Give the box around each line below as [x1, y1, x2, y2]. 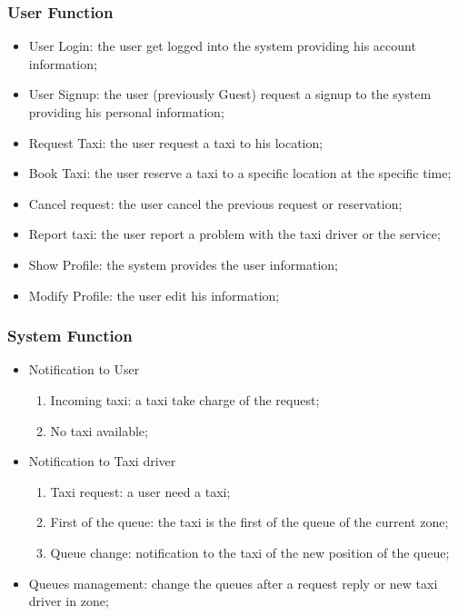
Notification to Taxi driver [28, 452, 176, 471]
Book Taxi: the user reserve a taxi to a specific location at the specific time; [28, 164, 452, 183]
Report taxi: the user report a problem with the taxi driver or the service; [28, 224, 441, 243]
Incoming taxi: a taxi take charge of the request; [50, 390, 320, 409]
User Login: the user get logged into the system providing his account [28, 36, 416, 55]
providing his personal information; [28, 103, 224, 121]
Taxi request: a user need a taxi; [50, 482, 231, 501]
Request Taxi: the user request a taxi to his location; [28, 133, 324, 152]
